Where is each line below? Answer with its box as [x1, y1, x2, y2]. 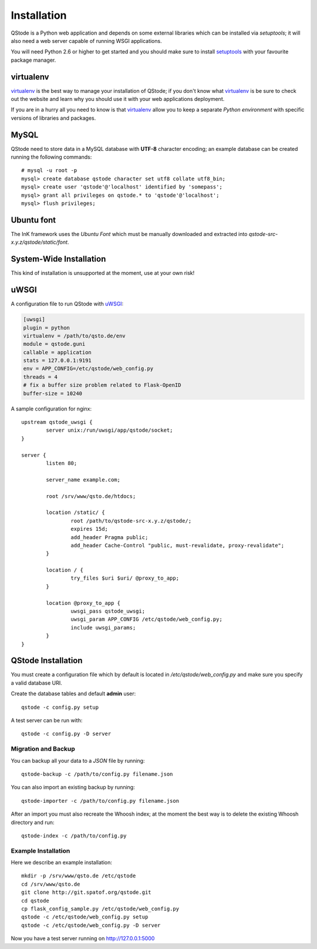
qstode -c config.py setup [21, 704, 99, 711]
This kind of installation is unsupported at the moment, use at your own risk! [11, 270, 195, 277]
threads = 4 [23, 373, 58, 380]
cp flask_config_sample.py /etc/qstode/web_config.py [21, 906, 179, 913]
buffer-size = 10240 [23, 390, 82, 396]
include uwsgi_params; [70, 624, 136, 631]
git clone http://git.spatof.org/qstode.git [21, 889, 152, 896]
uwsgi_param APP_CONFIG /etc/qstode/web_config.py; [70, 616, 222, 622]
